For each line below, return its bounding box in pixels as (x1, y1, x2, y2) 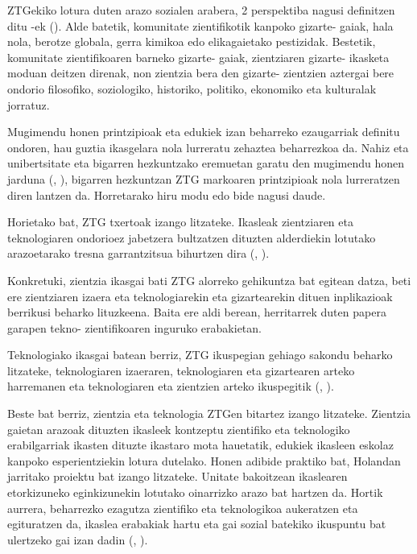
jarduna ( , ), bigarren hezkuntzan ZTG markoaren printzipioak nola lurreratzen (7, 170, 400, 187)
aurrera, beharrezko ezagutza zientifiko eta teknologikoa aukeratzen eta (7, 499, 358, 516)
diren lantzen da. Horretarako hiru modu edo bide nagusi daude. (7, 186, 326, 203)
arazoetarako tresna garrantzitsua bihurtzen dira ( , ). (7, 245, 270, 262)
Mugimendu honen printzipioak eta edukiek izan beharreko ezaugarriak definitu (7, 123, 400, 140)
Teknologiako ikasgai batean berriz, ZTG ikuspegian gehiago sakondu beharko (7, 346, 393, 363)
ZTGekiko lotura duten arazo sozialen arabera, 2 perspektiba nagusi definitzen (7, 2, 395, 18)
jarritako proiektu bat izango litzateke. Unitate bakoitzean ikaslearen (7, 468, 348, 485)
